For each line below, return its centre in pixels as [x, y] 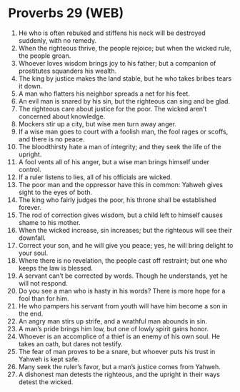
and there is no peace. [51, 139]
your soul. [33, 253]
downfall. [32, 238]
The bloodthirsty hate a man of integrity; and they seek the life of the [120, 146]
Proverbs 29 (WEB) [66, 13]
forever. [30, 207]
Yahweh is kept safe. [49, 359]
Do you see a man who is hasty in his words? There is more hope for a [122, 291]
